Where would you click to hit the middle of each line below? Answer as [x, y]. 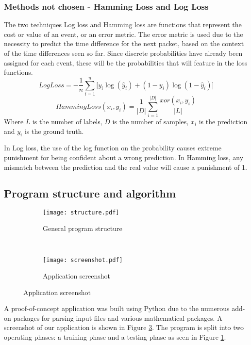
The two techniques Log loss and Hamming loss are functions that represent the [123, 25]
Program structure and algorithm [90, 193]
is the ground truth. [54, 131]
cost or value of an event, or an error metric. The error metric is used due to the [124, 34]
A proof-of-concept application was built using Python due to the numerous [117, 308]
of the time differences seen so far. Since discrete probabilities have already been [123, 53]
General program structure [83, 228]
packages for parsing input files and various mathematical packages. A [118, 318]
